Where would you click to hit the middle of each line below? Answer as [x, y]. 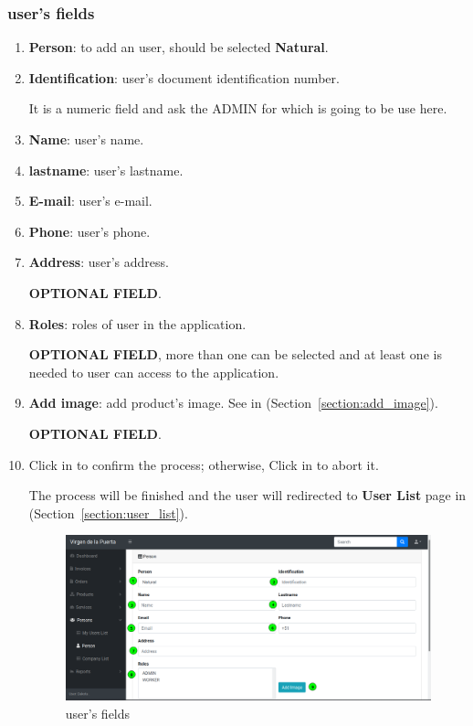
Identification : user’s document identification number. [184, 77]
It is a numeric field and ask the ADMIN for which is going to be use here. [238, 108]
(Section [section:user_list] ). [108, 512]
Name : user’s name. [86, 139]
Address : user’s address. [99, 262]
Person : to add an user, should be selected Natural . [179, 47]
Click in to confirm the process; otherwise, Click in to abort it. [204, 464]
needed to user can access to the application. [154, 372]
